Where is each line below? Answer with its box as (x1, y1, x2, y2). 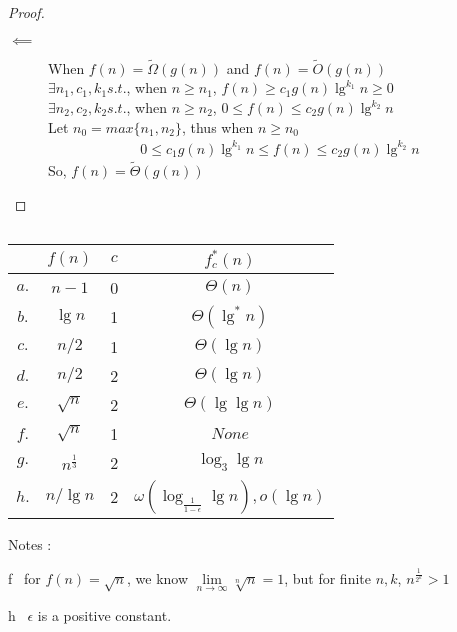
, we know (127, 567, 189, 588)
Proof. (8, 2, 45, 22)
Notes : (8, 533, 52, 554)
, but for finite (284, 567, 371, 588)
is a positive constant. (37, 604, 172, 625)
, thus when (181, 116, 254, 137)
